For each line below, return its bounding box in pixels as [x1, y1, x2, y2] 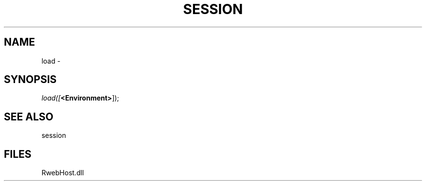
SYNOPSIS [4, 73, 57, 86]
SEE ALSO [4, 110, 53, 123]
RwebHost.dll [41, 168, 84, 177]
